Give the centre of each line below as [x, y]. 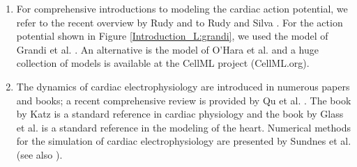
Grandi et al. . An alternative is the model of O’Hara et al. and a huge [167, 49]
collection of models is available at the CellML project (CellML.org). [163, 63]
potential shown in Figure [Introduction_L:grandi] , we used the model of [172, 36]
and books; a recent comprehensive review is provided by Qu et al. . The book [184, 100]
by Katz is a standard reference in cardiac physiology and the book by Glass [180, 114]
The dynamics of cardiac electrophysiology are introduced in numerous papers [183, 86]
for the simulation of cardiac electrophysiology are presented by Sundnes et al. [184, 141]
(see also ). [39, 154]
